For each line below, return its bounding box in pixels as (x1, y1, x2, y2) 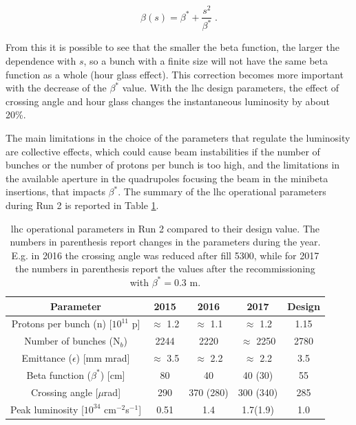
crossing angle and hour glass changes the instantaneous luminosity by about (6, 94, 330, 108)
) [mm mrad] (76, 351, 130, 365)
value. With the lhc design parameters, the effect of (122, 80, 339, 95)
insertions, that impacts (6, 184, 105, 199)
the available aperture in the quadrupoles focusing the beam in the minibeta (6, 171, 328, 185)
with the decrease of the (6, 80, 107, 95)
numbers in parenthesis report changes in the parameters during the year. (10, 235, 321, 249)
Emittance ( (21, 351, 72, 365)
